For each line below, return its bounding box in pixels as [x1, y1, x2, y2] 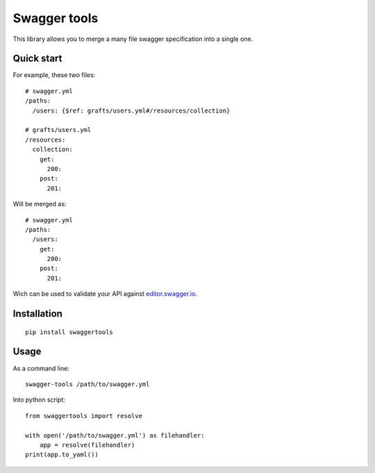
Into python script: [12, 396, 66, 404]
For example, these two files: [12, 71, 96, 79]
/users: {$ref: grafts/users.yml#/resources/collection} [32, 106, 231, 115]
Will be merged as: [12, 200, 67, 208]
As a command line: [12, 364, 69, 372]
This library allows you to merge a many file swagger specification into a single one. [12, 35, 253, 43]
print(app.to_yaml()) [25, 451, 99, 458]
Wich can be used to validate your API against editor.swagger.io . [12, 290, 198, 298]
